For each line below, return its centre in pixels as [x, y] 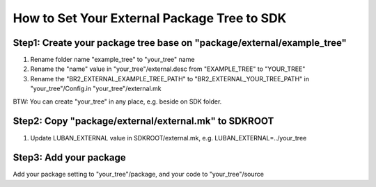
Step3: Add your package [70, 157]
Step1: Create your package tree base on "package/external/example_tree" [180, 43]
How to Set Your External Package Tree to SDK [150, 18]
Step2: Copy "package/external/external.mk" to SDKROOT [143, 121]
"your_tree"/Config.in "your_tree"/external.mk [96, 89]
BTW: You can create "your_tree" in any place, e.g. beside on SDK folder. [117, 101]
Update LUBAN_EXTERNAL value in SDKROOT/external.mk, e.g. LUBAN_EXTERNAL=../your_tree [169, 138]
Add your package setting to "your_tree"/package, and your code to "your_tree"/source [139, 174]
